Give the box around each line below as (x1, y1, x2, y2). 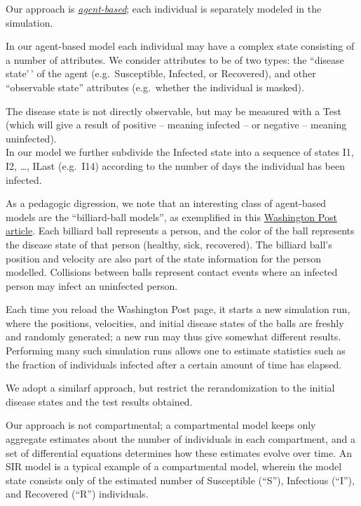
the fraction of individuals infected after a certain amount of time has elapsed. (6, 357, 342, 371)
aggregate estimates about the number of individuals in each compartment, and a (6, 432, 355, 446)
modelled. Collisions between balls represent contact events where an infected (6, 265, 338, 279)
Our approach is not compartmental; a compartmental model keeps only (6, 418, 316, 432)
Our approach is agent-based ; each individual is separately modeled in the (6, 1, 322, 15)
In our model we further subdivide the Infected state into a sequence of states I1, (6, 145, 354, 159)
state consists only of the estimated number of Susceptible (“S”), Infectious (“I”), (6, 472, 355, 487)
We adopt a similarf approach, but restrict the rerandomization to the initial (6, 380, 335, 395)
